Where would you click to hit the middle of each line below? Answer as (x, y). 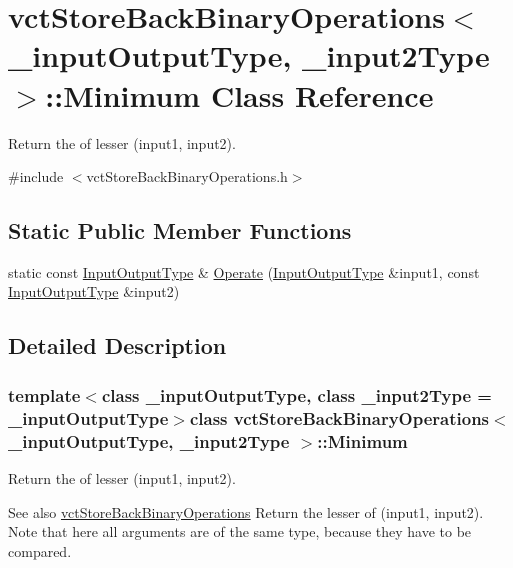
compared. (40, 550)
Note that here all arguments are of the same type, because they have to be (240, 531)
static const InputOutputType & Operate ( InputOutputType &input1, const (244, 271)
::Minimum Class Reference (239, 94)
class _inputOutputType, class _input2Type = (296, 394)
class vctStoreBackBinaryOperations (339, 417)
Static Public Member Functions (180, 230)
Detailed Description (117, 345)
